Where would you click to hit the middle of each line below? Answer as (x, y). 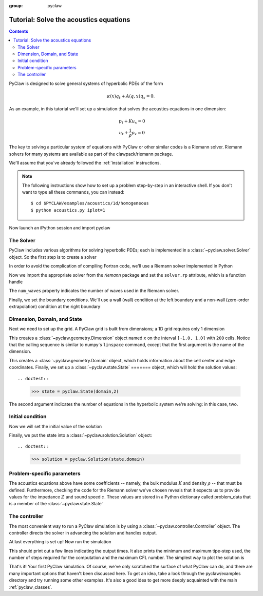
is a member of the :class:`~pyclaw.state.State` (56, 504)
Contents (19, 31)
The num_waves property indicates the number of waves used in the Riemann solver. (94, 291)
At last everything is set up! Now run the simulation (60, 542)
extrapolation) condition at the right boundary (55, 307)
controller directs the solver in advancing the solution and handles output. (83, 533)
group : (16, 6)
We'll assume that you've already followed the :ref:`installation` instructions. (85, 163)
